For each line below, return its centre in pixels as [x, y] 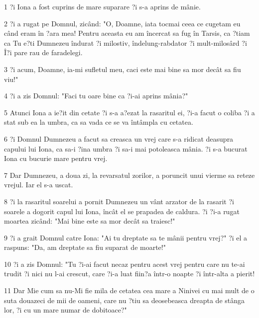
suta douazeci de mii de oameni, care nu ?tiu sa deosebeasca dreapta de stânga [125, 300]
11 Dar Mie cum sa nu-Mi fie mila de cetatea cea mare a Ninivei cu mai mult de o [129, 290]
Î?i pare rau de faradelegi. [43, 52]
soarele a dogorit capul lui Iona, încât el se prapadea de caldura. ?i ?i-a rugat [122, 211]
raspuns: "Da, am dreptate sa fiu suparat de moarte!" [85, 247]
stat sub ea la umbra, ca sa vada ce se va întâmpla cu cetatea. [99, 122]
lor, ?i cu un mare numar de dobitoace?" [65, 310]
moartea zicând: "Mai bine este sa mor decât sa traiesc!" [90, 221]
